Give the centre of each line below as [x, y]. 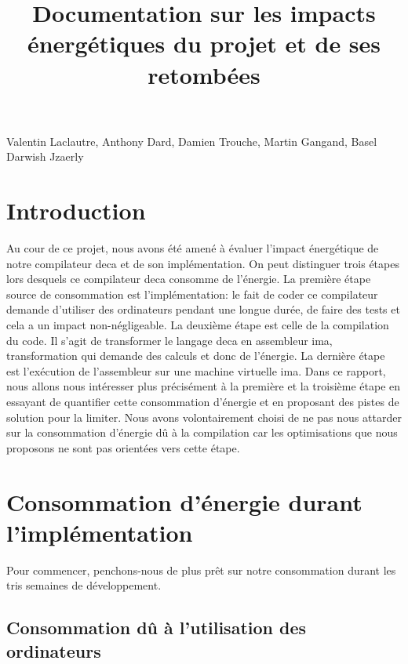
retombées [204, 74]
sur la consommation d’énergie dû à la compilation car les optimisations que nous [202, 432]
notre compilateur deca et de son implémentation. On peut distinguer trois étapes [203, 263]
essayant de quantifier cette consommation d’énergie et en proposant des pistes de [203, 401]
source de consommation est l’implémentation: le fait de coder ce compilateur [192, 294]
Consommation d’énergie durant [184, 501]
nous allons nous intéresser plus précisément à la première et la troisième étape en [204, 386]
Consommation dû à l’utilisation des [157, 628]
